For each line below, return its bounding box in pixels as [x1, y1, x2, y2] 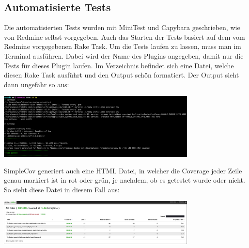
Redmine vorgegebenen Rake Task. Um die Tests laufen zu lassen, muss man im [4, 41, 241, 51]
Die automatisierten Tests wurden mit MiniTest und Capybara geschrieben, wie [4, 22, 240, 32]
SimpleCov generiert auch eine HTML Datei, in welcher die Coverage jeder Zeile [4, 165, 242, 175]
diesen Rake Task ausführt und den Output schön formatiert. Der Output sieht [4, 70, 239, 80]
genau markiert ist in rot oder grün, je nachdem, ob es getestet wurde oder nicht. [4, 175, 245, 185]
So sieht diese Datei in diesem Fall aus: [4, 184, 120, 194]
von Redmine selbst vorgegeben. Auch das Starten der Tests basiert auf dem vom [4, 31, 245, 42]
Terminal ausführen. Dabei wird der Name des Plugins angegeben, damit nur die [4, 50, 244, 61]
